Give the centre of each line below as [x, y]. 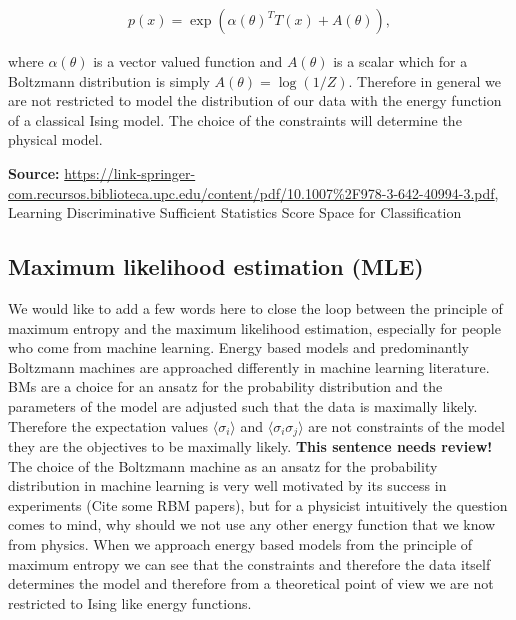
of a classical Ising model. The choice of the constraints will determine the [235, 119]
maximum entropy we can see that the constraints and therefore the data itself [249, 563]
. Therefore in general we [425, 80]
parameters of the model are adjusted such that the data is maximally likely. [243, 405]
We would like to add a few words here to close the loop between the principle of [255, 307]
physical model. [55, 139]
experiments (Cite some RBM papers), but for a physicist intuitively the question [258, 504]
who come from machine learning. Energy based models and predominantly [238, 347]
